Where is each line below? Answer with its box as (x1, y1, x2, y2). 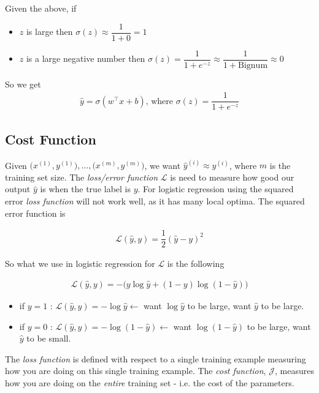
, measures (274, 364, 314, 377)
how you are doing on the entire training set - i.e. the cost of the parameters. (5, 376, 294, 389)
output (5, 182, 31, 195)
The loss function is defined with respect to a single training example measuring (5, 352, 306, 365)
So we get (5, 77, 41, 90)
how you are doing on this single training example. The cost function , (5, 364, 266, 377)
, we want (144, 159, 181, 171)
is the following (167, 257, 225, 270)
